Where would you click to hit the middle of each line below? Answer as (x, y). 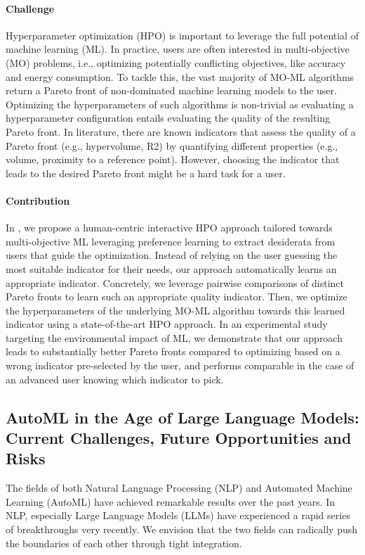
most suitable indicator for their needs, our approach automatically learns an (171, 268)
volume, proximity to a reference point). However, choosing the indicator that (173, 159)
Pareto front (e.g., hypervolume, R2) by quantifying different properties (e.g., (172, 145)
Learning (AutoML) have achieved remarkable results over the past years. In (171, 501)
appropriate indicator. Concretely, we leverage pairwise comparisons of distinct (175, 282)
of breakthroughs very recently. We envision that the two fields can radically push (182, 529)
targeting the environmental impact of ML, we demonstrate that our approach (174, 337)
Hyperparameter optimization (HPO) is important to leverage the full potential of (182, 35)
